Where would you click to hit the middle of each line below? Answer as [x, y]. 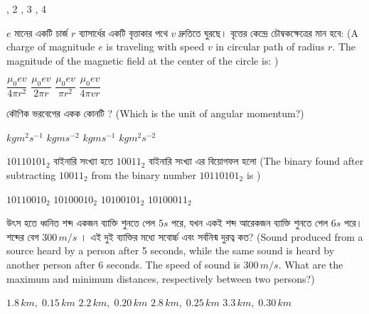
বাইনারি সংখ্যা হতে [84, 161]
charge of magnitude [51, 47]
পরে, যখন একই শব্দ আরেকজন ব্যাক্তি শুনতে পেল [250, 223]
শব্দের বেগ [23, 236]
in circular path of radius [270, 47]
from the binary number [144, 174]
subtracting [31, 174]
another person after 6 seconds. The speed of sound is [123, 264]
